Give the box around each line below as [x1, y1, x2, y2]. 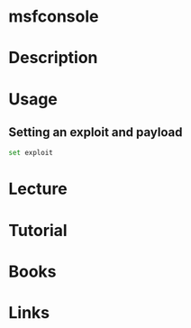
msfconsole [8, 6, 99, 27]
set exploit [8, 149, 53, 158]
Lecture [8, 178, 68, 199]
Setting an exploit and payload [8, 124, 183, 140]
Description [8, 48, 98, 68]
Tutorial [8, 220, 68, 241]
